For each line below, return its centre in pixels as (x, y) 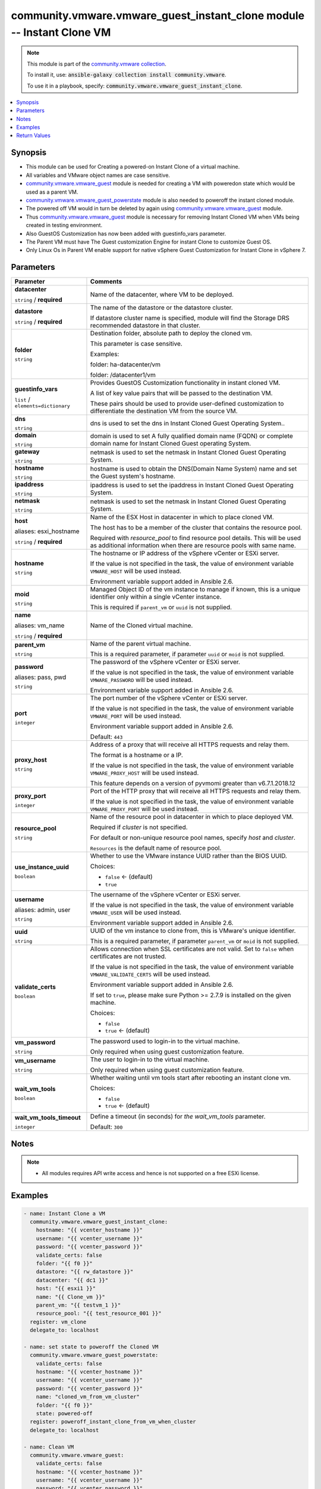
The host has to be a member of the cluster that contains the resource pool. (196, 528)
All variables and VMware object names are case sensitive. (98, 175)
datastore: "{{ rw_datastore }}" (85, 1272)
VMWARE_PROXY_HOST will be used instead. (144, 773)
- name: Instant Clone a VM (64, 1213)
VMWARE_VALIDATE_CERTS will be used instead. (150, 974)
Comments (106, 282)
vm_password (35, 1042)
